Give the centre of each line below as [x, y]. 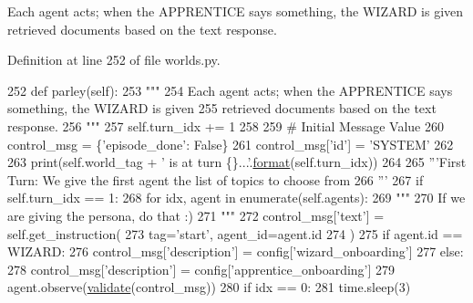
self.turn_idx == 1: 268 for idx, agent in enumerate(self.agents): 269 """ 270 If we [236, 198]
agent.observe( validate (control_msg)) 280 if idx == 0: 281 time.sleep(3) [209, 287]
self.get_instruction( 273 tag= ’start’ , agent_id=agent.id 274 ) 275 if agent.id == [235, 233]
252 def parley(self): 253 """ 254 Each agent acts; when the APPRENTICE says [230, 90]
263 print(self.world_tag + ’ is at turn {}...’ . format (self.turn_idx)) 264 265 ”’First [237, 162]
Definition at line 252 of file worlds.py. [114, 60]
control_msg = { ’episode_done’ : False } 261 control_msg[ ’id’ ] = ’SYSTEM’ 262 [231, 144]
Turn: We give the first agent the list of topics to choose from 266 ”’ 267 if [216, 179]
